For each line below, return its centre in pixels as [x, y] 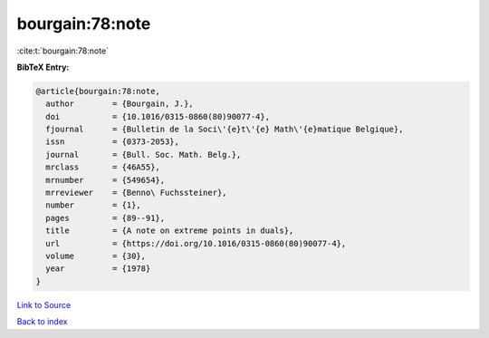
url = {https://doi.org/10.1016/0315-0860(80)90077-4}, [196, 243]
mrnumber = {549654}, [105, 180]
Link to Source [44, 304]
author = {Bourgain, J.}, [120, 104]
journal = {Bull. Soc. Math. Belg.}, [144, 155]
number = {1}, [94, 205]
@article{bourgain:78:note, [98, 91]
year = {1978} [98, 269]
